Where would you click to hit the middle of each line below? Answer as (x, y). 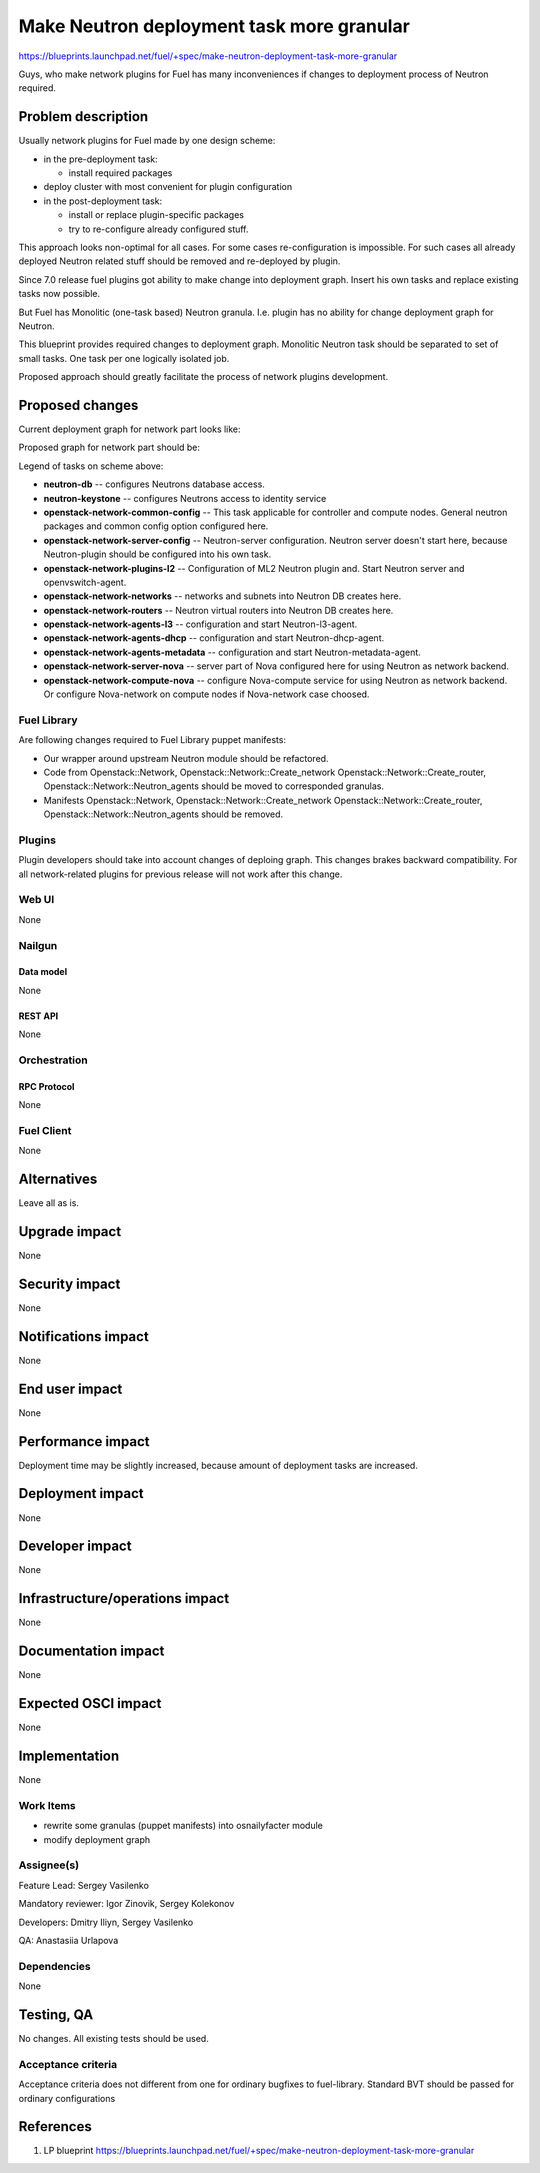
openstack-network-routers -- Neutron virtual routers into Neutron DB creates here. (218, 610)
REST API (38, 1016)
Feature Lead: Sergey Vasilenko (84, 1885)
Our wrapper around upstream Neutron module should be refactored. (186, 758)
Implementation (69, 1756)
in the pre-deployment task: (101, 159)
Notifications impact (83, 1336)
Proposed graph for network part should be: (109, 447)
